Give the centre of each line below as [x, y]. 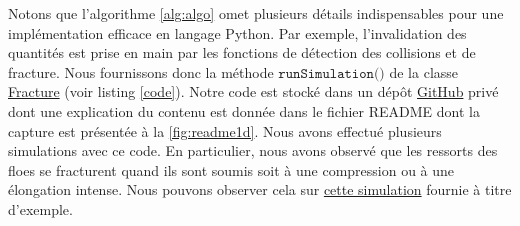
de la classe [424, 71]
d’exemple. [40, 208]
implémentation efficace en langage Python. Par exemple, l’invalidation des [237, 32]
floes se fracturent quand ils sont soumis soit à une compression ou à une [231, 169]
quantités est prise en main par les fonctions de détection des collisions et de [242, 52]
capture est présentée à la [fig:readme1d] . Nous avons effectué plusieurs [225, 130]
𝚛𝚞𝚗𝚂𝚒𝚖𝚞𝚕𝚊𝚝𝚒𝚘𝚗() [331, 73]
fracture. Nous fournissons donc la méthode [141, 71]
